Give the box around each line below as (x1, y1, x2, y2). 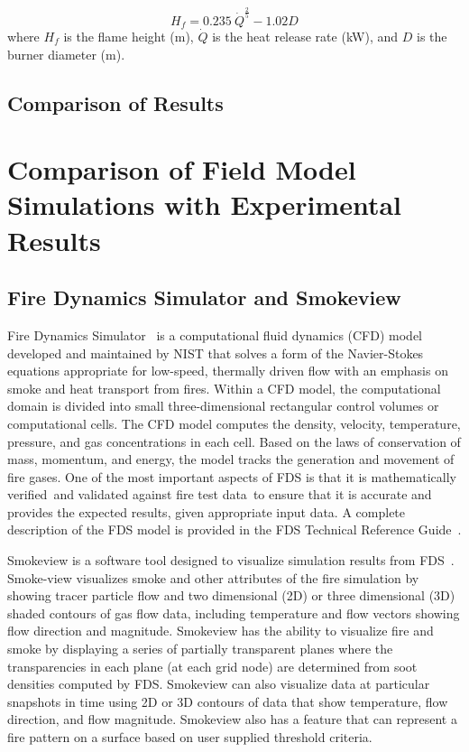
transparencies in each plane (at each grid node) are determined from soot (7, 656, 418, 675)
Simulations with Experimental (7, 186, 402, 223)
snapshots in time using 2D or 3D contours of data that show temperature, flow (7, 692, 448, 710)
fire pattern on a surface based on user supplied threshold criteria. (7, 728, 372, 747)
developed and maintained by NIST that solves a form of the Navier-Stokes (7, 343, 424, 362)
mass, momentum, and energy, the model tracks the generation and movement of (7, 450, 455, 469)
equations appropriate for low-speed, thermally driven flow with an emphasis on (7, 361, 448, 380)
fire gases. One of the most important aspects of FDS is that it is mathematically (7, 467, 456, 486)
